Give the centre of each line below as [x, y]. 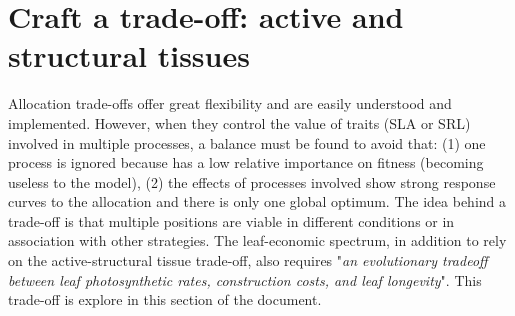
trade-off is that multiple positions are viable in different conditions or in [231, 220]
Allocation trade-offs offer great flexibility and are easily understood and [230, 103]
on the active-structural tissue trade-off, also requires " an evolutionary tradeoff [248, 260]
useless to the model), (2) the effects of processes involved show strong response [252, 181]
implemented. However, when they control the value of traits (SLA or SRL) [239, 122]
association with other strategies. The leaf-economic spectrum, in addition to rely [257, 240]
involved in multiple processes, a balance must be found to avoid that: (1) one [247, 142]
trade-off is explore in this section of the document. [165, 299]
